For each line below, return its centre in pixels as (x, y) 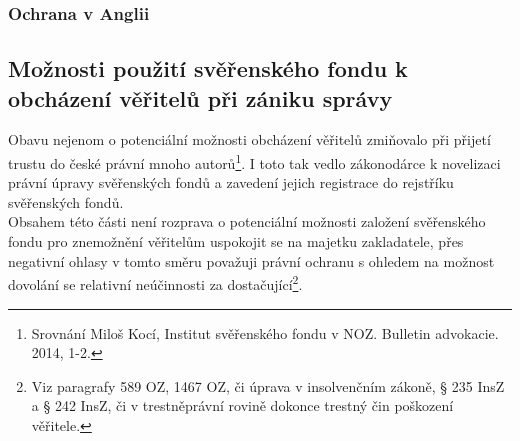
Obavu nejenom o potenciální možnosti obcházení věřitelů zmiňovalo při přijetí (249, 139)
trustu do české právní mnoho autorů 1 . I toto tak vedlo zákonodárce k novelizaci (254, 161)
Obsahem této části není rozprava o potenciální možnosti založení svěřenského (247, 221)
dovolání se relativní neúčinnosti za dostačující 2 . (155, 282)
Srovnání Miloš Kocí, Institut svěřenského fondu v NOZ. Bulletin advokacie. (265, 332)
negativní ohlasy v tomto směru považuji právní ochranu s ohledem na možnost (251, 260)
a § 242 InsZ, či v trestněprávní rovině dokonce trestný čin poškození (242, 405)
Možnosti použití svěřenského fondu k (208, 68)
